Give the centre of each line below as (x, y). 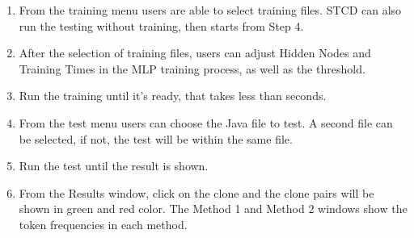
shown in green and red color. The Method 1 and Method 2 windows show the (213, 209)
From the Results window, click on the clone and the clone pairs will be (196, 192)
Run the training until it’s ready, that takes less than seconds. (173, 96)
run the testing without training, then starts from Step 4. (161, 25)
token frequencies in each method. (103, 224)
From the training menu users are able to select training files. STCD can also (210, 10)
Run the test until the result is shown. (114, 166)
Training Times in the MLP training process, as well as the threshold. (192, 68)
